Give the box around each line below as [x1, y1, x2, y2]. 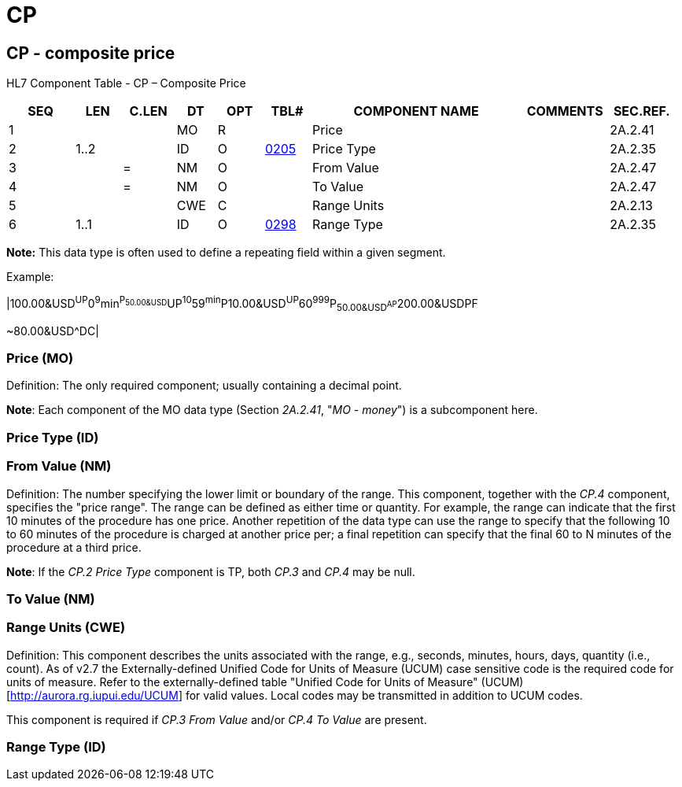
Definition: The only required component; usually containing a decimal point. [6, 379, 402, 393]
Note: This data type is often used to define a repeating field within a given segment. [6, 246, 446, 260]
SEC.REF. [613, 103, 670, 120]
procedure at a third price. [6, 540, 142, 554]
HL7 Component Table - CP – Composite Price [6, 76, 246, 91]
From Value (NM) [6, 458, 112, 475]
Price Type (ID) [6, 429, 99, 445]
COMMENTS [526, 103, 603, 120]
